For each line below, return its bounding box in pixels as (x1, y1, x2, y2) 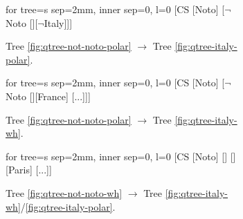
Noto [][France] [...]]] (6, 88, 91, 103)
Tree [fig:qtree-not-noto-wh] (6, 185, 123, 200)
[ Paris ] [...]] (6, 162, 52, 177)
